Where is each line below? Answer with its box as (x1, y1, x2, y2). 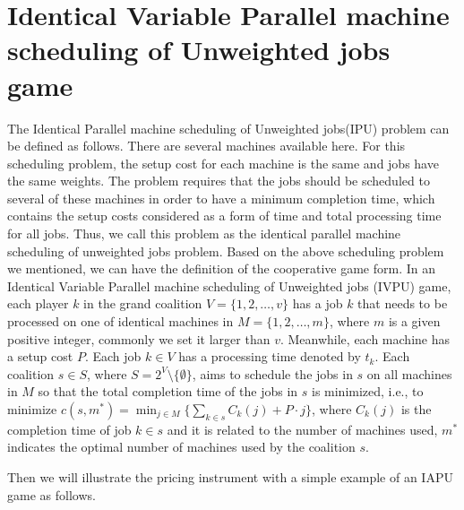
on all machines (366, 364, 452, 383)
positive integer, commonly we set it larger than (7, 329, 271, 348)
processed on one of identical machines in (7, 312, 234, 331)
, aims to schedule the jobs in (192, 364, 353, 383)
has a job (292, 294, 343, 313)
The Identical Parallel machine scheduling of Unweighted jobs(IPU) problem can (7, 118, 450, 137)
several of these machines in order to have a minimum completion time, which (7, 188, 435, 207)
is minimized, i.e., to (311, 382, 424, 401)
